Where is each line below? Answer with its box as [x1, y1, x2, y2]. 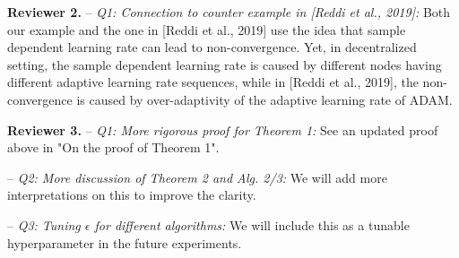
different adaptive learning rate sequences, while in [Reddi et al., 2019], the [7, 73, 419, 91]
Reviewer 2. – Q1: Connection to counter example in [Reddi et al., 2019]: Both [7, 3, 451, 21]
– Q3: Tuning [7, 215, 81, 234]
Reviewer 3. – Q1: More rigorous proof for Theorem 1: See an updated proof [7, 120, 438, 139]
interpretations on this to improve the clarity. [7, 185, 256, 204]
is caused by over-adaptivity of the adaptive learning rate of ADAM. [76, 90, 453, 108]
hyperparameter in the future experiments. [7, 233, 242, 252]
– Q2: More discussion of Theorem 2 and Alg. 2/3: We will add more [7, 168, 387, 186]
